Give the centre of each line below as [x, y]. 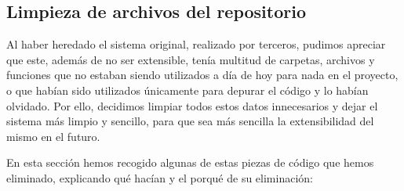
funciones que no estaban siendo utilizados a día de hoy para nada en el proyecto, [202, 75]
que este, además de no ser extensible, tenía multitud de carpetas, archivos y [191, 59]
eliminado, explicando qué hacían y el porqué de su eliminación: [160, 177]
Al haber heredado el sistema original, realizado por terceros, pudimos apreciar [196, 44]
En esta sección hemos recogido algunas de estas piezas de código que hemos [190, 162]
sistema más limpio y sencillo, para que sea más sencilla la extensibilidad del [190, 121]
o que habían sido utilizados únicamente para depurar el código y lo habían [187, 90]
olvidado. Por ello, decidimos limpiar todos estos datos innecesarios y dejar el [192, 105]
